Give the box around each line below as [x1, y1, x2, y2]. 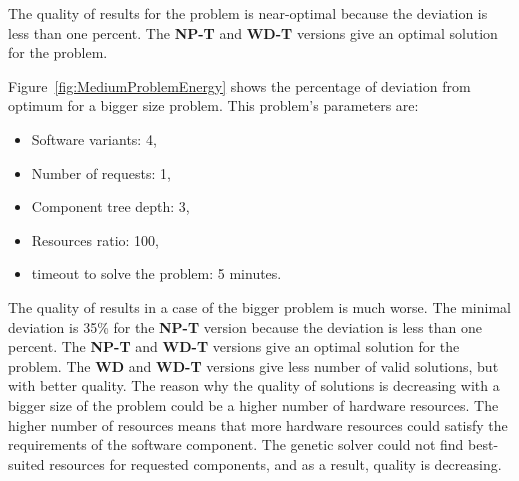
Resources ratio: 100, [31, 229, 159, 250]
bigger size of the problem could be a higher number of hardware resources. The [8, 394, 499, 415]
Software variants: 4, [31, 128, 157, 149]
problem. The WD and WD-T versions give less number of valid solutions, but [8, 355, 499, 376]
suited [8, 453, 45, 474]
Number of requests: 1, [31, 162, 171, 183]
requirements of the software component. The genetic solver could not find [8, 434, 464, 455]
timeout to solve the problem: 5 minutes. [31, 263, 282, 284]
